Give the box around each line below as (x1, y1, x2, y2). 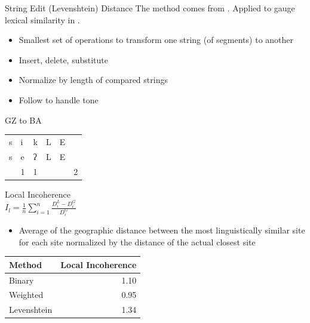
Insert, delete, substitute (19, 53, 109, 66)
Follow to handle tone (19, 93, 99, 106)
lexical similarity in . (5, 13, 80, 26)
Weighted (9, 288, 44, 301)
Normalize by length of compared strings (19, 73, 168, 86)
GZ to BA (5, 113, 42, 126)
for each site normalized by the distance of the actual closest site (19, 235, 256, 248)
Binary (9, 273, 34, 286)
